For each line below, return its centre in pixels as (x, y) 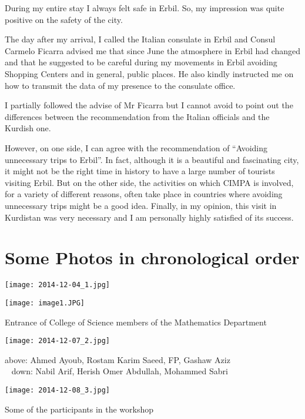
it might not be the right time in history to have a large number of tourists (140, 171)
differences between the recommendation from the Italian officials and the (137, 116)
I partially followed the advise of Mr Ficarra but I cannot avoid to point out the (149, 105)
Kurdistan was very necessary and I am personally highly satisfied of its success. (149, 217)
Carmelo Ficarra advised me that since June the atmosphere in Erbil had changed (153, 50)
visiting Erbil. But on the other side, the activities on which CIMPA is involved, (149, 182)
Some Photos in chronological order (152, 257)
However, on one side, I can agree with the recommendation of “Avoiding (136, 147)
